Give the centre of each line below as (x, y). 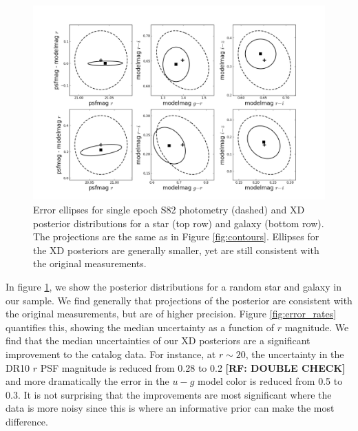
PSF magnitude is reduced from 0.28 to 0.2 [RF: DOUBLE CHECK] (193, 367)
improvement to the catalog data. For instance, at (111, 354)
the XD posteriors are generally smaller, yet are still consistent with (176, 250)
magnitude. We (317, 327)
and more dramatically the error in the (87, 381)
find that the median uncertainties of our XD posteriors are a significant (158, 340)
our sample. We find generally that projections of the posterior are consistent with (179, 300)
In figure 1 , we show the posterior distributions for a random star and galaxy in (173, 286)
